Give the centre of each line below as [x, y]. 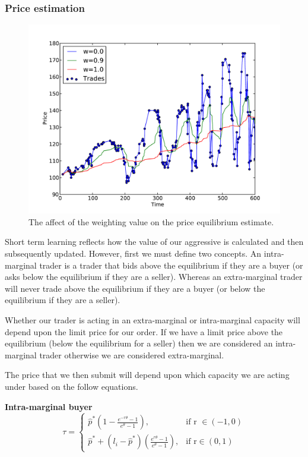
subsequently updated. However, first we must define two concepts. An [133, 253]
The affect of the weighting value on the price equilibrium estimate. [151, 221]
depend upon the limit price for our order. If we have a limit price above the [144, 331]
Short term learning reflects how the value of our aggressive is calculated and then [154, 242]
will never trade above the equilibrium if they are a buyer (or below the [135, 288]
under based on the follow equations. [72, 386]
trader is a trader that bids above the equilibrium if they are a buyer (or [171, 265]
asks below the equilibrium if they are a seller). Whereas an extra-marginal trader [154, 277]
